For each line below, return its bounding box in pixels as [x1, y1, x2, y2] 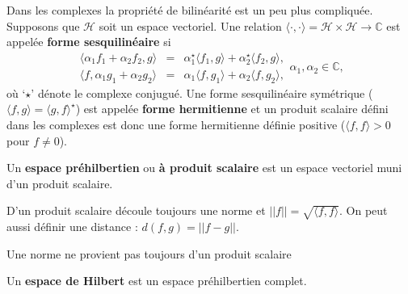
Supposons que [6, 17, 80, 34]
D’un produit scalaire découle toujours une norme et [6, 202, 266, 219]
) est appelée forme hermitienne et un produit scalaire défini [75, 100, 389, 117]
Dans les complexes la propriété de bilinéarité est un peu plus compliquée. [6, 2, 373, 18]
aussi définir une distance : [6, 218, 138, 235]
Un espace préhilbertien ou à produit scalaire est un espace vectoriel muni [6, 159, 402, 176]
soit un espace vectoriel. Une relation [99, 17, 282, 34]
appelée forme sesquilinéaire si [6, 33, 171, 50]
